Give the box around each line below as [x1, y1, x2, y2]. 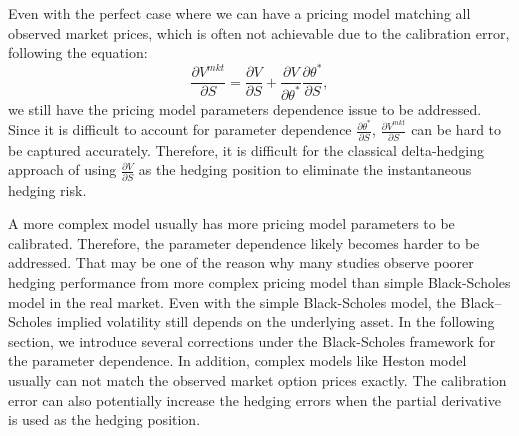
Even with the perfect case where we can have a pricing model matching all [8, 3, 471, 23]
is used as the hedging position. [8, 409, 201, 430]
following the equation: [8, 42, 148, 63]
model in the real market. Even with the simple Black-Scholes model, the [8, 291, 456, 312]
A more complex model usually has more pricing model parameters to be [8, 213, 455, 234]
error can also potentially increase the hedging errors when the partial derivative [8, 389, 501, 410]
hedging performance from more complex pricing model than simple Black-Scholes [8, 271, 511, 292]
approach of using [8, 159, 117, 180]
